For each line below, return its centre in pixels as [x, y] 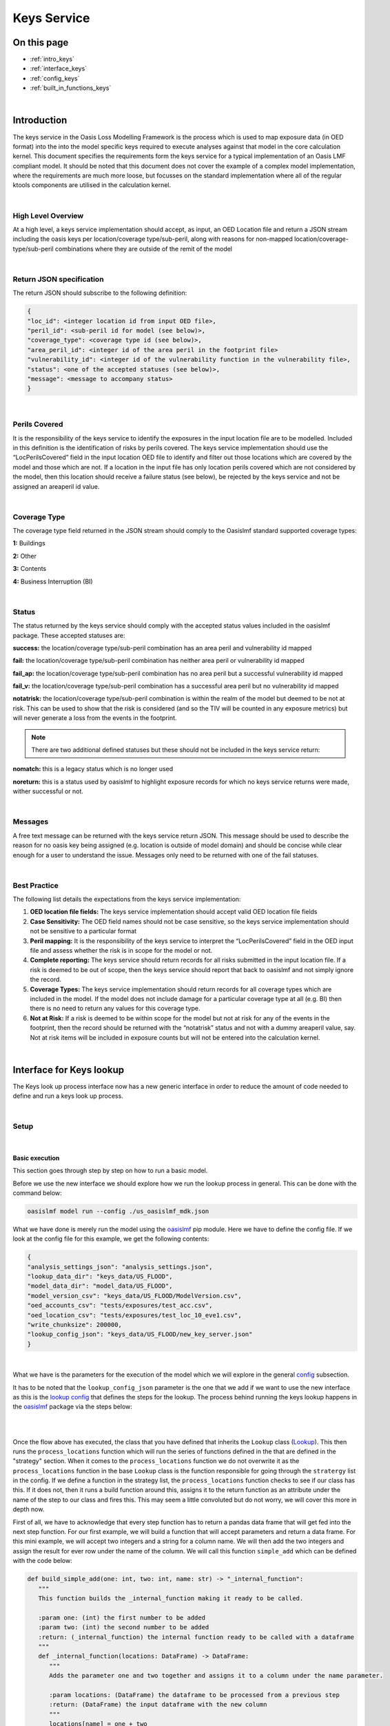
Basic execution [36, 1158]
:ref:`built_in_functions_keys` [71, 88]
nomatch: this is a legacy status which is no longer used [93, 769]
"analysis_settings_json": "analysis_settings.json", [120, 1267]
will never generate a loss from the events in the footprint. [95, 718]
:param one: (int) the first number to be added [122, 1618]
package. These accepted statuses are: [69, 635]
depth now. [29, 1509]
